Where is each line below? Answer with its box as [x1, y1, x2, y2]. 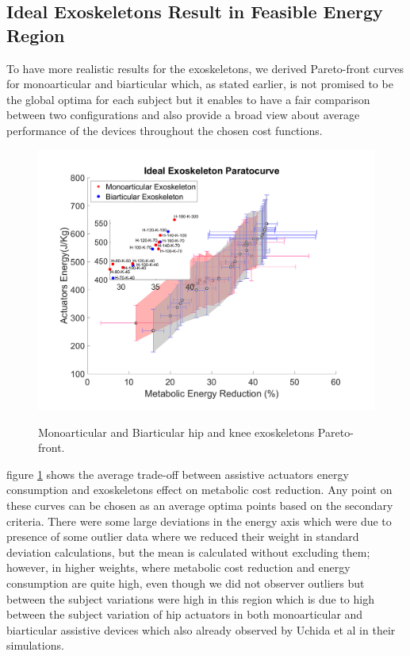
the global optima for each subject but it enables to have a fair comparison [6, 91, 370, 107]
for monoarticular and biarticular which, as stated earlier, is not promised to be [6, 75, 393, 92]
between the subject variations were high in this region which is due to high [6, 590, 374, 607]
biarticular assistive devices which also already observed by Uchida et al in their [6, 621, 396, 638]
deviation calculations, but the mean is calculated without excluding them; [6, 543, 370, 560]
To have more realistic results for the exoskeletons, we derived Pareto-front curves [6, 60, 404, 76]
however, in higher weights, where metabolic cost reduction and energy [6, 559, 351, 576]
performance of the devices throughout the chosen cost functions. [6, 122, 323, 138]
